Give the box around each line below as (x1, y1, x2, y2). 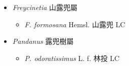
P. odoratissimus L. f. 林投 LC (24, 52, 120, 63)
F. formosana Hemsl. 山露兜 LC (24, 19, 125, 29)
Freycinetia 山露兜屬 (12, 2, 78, 12)
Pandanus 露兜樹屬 (12, 36, 74, 46)
